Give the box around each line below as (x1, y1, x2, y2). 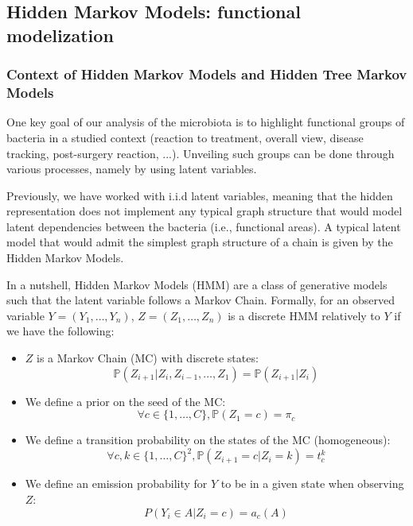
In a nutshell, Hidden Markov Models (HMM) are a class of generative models (6, 276, 388, 292)
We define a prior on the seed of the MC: (25, 393, 226, 409)
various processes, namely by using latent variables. (6, 161, 257, 177)
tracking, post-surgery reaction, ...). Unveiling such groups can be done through (6, 145, 395, 161)
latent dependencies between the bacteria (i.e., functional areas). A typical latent (6, 218, 401, 234)
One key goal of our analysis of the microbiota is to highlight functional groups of (6, 114, 405, 130)
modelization (6, 22, 114, 47)
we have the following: (6, 323, 115, 339)
